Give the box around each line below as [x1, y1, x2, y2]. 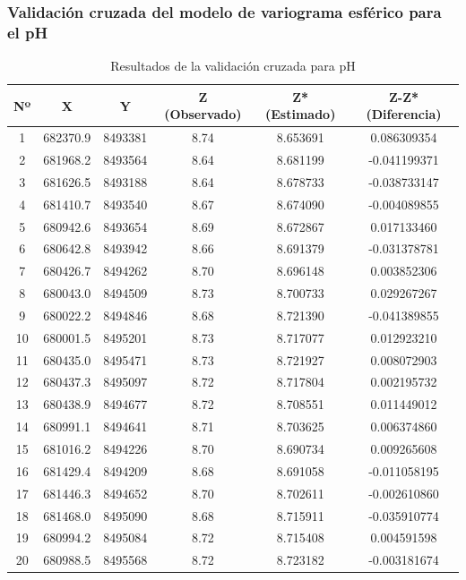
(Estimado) [265, 105, 336, 124]
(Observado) [164, 105, 242, 124]
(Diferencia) [366, 105, 442, 124]
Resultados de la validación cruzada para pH [110, 56, 356, 75]
